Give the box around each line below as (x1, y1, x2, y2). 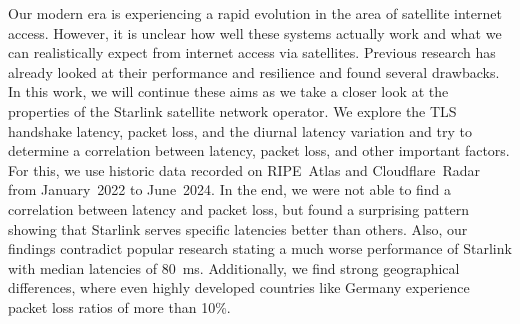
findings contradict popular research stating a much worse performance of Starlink (8, 238, 512, 259)
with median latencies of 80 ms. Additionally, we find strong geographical (8, 257, 460, 278)
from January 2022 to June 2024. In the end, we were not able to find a (8, 179, 452, 200)
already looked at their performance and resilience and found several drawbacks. (8, 61, 500, 82)
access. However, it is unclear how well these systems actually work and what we (8, 22, 502, 43)
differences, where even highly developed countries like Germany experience (8, 277, 470, 298)
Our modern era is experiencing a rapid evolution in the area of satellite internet (8, 3, 502, 23)
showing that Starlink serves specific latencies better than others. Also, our (8, 218, 468, 239)
